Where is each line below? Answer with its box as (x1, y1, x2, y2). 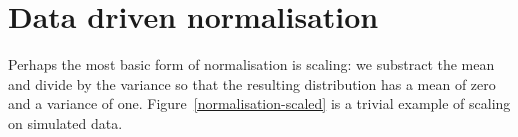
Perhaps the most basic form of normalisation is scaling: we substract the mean (8, 54, 495, 75)
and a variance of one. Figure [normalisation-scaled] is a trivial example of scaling (8, 93, 511, 114)
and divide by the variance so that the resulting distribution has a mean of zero (8, 73, 496, 94)
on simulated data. (8, 112, 123, 133)
